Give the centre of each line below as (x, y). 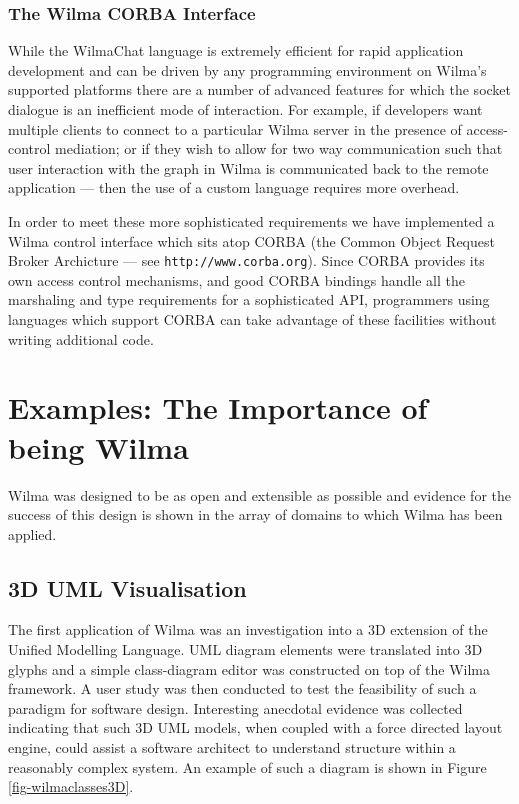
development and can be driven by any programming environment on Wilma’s (247, 69)
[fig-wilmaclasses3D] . (71, 786)
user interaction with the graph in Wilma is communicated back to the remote (248, 167)
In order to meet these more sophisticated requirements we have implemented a (251, 220)
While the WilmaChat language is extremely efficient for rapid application (236, 50)
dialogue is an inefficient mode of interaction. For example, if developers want (245, 109)
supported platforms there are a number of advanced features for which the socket (260, 89)
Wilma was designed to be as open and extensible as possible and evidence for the (259, 494)
